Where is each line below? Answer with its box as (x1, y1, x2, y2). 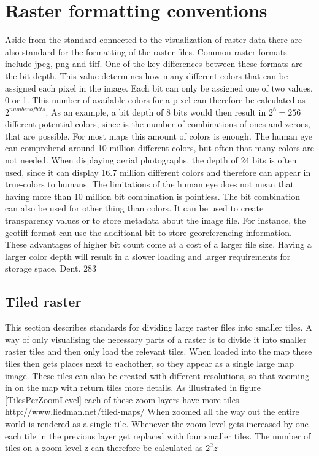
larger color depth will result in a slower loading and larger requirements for (5, 250, 291, 262)
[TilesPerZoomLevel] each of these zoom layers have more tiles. (5, 393, 242, 406)
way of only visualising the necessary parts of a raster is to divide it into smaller (5, 332, 307, 345)
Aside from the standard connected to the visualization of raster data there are (5, 33, 302, 46)
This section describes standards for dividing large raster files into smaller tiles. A (5, 321, 312, 334)
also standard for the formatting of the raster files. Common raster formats (5, 45, 287, 58)
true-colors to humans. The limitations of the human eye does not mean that (5, 178, 294, 191)
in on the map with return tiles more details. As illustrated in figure (5, 381, 261, 394)
